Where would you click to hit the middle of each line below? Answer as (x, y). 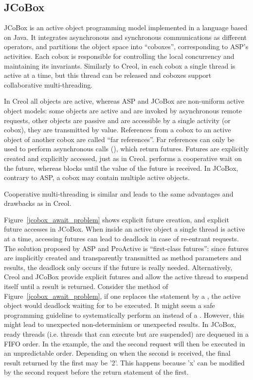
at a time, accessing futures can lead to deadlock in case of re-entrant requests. (121, 239)
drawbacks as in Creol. (38, 203)
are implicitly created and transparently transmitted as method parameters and (123, 258)
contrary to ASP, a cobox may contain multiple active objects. (97, 177)
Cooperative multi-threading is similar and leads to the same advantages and (119, 193)
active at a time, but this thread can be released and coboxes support (108, 75)
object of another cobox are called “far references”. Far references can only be (119, 139)
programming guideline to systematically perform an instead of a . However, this (124, 315)
